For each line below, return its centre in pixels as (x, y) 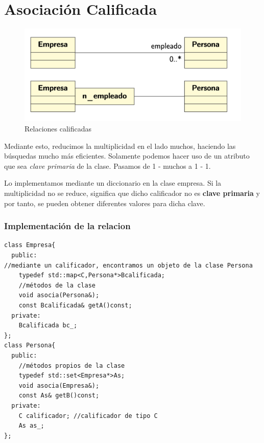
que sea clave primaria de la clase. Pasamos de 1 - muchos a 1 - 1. (107, 165)
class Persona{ (30, 346)
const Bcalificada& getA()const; (75, 306)
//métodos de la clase (57, 285)
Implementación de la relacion (67, 226)
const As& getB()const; (59, 396)
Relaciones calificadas (58, 129)
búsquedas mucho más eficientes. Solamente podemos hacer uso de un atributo (127, 156)
